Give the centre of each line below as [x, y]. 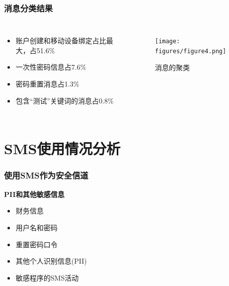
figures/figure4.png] [191, 51]
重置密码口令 [37, 244]
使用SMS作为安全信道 [46, 175]
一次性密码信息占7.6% [51, 67]
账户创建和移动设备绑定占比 [61, 41]
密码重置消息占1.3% [47, 84]
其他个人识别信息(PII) [51, 261]
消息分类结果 [29, 8]
